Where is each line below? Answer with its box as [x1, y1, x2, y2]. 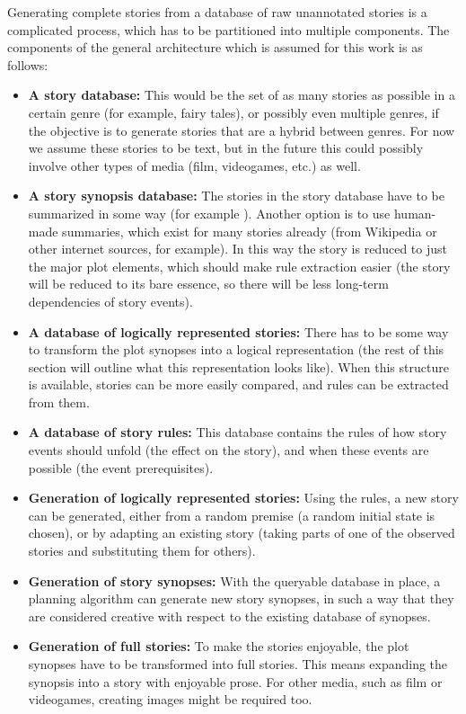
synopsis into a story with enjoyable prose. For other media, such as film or [28, 672, 443, 691]
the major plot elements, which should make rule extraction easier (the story [28, 256, 451, 275]
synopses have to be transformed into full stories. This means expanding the [28, 655, 448, 673]
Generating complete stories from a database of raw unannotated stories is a [7, 3, 427, 21]
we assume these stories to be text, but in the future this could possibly [28, 138, 424, 157]
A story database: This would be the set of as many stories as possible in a [28, 85, 455, 104]
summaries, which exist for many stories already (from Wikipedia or [62, 221, 437, 240]
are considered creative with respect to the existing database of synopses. [28, 606, 431, 625]
